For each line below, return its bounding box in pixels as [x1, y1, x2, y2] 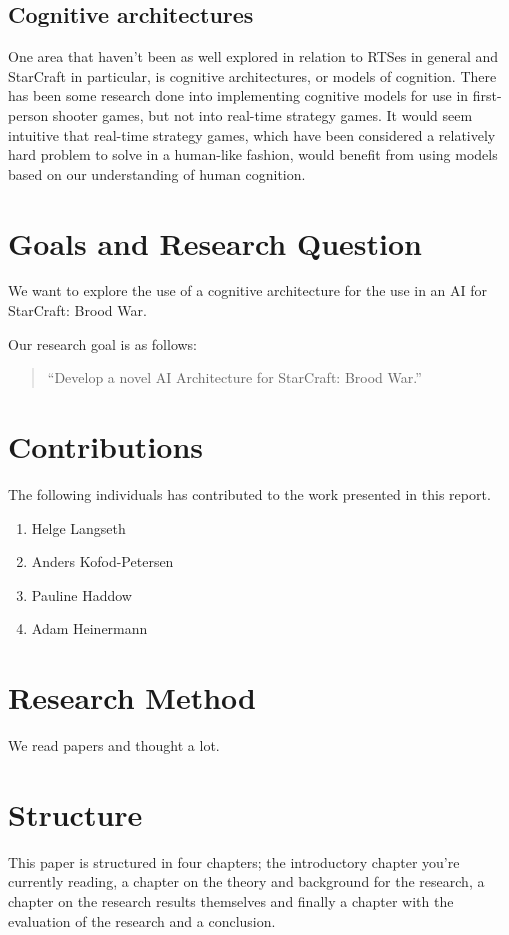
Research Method [8, 677, 256, 718]
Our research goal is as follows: [8, 333, 198, 354]
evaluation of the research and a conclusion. [8, 910, 276, 931]
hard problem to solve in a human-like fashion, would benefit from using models [8, 144, 498, 165]
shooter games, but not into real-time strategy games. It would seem [52, 104, 473, 125]
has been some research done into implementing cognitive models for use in [8, 85, 469, 106]
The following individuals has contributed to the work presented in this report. [8, 483, 491, 504]
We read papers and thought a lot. [8, 735, 220, 756]
